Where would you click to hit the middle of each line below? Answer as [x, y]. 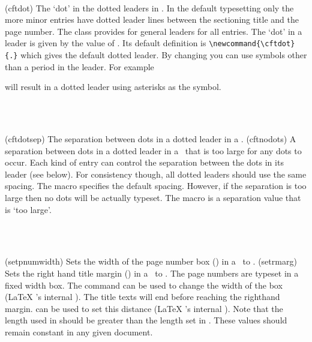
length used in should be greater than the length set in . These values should [146, 320]
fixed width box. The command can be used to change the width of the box [144, 285]
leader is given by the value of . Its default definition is [106, 43]
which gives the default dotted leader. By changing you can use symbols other [164, 55]
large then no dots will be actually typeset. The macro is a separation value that [153, 198]
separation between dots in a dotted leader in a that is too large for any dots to [153, 150]
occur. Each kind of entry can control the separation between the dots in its [144, 162]
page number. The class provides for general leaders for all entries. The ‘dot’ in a [154, 31]
